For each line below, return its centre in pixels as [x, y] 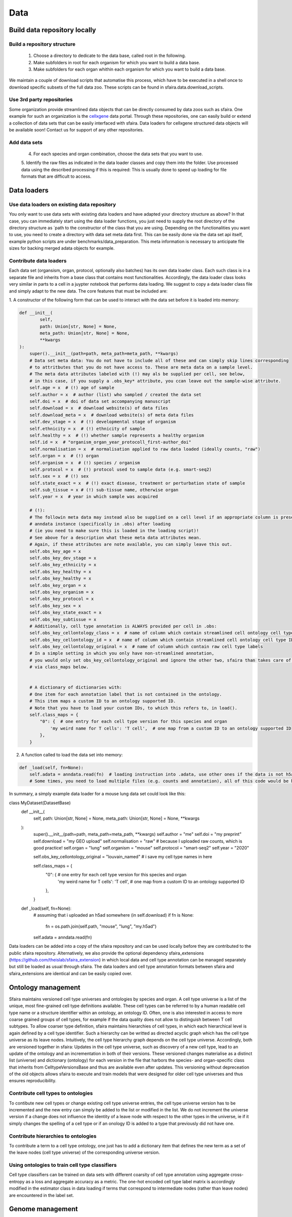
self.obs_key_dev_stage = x [63, 558]
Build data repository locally [53, 30]
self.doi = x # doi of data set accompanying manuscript [100, 401]
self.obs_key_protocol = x [62, 599]
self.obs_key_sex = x [55, 606]
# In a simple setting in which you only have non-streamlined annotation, [122, 653]
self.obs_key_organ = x [58, 585]
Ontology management [45, 987]
